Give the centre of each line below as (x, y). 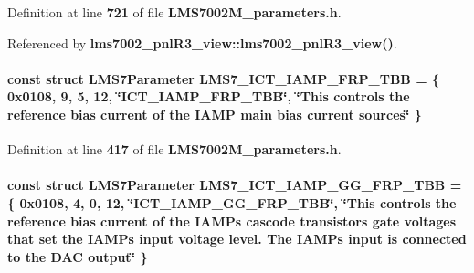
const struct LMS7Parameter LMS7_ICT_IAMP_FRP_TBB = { (224, 78)
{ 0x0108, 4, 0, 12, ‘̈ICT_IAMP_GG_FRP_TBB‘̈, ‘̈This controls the (232, 202)
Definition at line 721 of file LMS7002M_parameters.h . (174, 12)
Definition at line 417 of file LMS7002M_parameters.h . (174, 149)
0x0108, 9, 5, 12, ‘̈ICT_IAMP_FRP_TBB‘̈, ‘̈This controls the (209, 96)
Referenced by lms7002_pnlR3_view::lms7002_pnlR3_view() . (202, 42)
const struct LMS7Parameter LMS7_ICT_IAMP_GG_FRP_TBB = (235, 185)
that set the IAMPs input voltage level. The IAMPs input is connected (237, 239)
